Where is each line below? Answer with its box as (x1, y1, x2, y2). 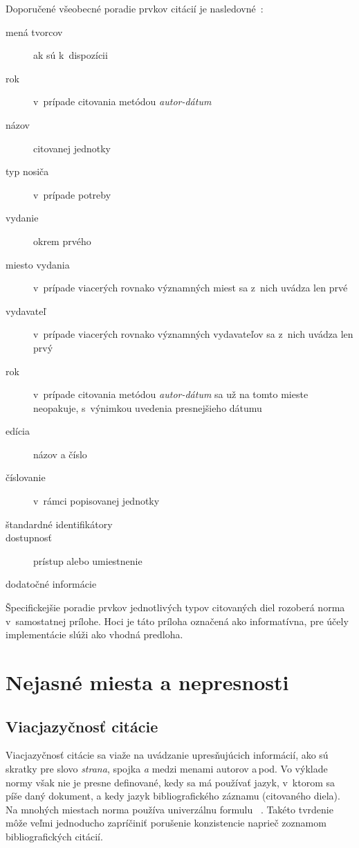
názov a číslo (33, 446, 87, 461)
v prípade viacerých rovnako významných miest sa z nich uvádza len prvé (33, 280, 348, 295)
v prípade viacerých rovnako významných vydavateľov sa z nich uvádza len (33, 327, 353, 341)
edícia (6, 424, 30, 438)
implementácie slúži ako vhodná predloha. (6, 627, 183, 642)
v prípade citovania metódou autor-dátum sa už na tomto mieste (33, 387, 309, 402)
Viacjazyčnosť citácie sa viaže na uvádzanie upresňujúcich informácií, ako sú (6, 748, 329, 762)
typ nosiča (6, 164, 49, 179)
